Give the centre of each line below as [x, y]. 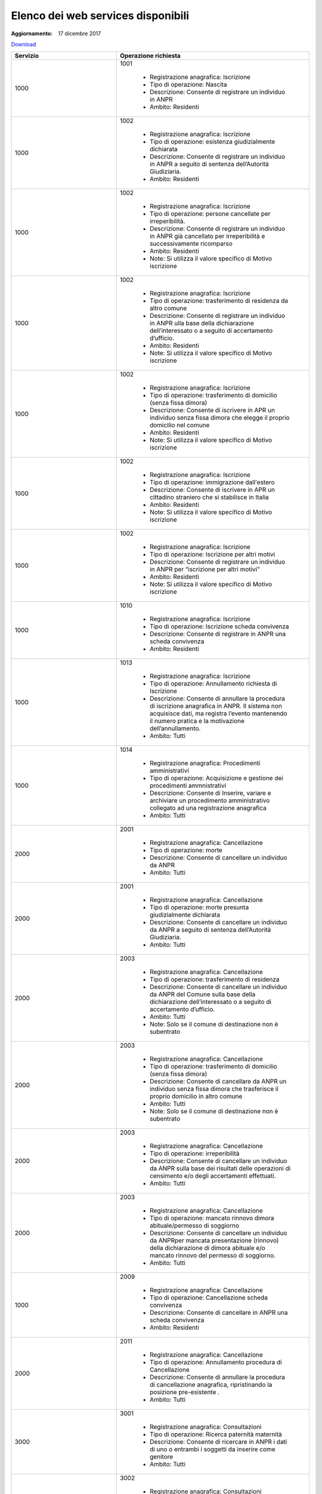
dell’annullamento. [175, 728]
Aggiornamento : [32, 33]
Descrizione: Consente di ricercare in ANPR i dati [218, 1442]
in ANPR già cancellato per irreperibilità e [207, 236]
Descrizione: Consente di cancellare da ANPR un [218, 1082]
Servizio [27, 56]
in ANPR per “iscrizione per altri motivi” [205, 570]
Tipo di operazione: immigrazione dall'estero [212, 482]
